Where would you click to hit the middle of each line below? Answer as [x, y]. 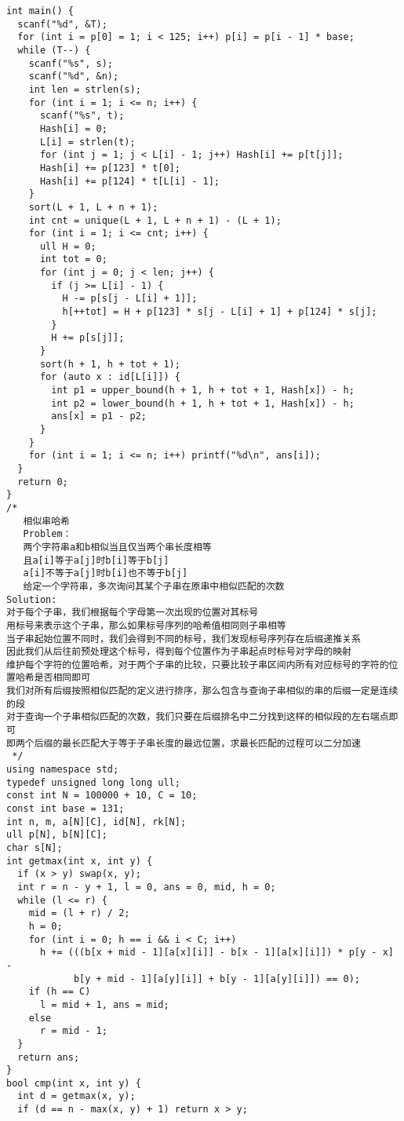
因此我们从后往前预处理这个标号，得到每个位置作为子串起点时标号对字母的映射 [179, 652]
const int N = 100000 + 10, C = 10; [102, 796]
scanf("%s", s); [71, 63]
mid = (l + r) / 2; [79, 913]
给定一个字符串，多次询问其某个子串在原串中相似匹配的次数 [154, 586]
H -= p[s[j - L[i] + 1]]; [130, 299]
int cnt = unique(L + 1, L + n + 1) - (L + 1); [155, 220]
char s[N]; [35, 848]
